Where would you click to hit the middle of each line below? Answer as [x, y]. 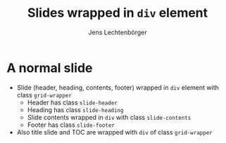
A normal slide [50, 68]
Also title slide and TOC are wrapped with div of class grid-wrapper [114, 132]
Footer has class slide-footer [71, 125]
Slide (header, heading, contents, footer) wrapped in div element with [118, 87]
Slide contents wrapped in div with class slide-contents [109, 117]
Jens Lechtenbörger [118, 32]
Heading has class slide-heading [75, 109]
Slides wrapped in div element [118, 13]
